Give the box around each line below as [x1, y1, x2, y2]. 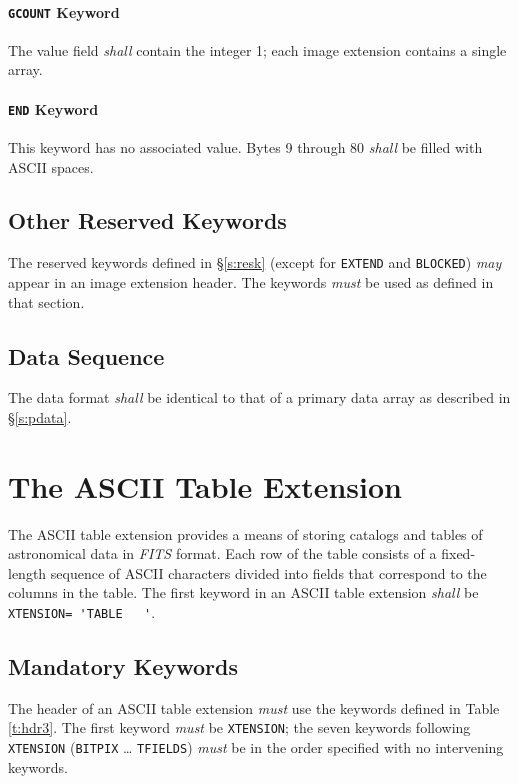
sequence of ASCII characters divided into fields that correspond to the [50, 562, 487, 583]
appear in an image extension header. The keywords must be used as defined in [8, 271, 494, 292]
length [8, 562, 47, 583]
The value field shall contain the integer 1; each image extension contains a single [8, 39, 507, 60]
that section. [8, 291, 85, 312]
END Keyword [8, 98, 99, 119]
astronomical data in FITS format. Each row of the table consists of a [8, 543, 437, 564]
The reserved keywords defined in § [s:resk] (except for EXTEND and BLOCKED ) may [8, 252, 502, 273]
